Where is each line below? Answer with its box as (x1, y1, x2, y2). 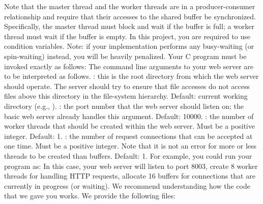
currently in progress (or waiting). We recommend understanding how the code (4, 180, 250, 191)
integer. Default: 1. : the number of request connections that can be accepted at (4, 130, 253, 141)
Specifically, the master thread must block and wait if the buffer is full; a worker (4, 21, 254, 32)
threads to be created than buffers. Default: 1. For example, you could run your (4, 150, 252, 161)
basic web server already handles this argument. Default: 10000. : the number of (4, 110, 254, 121)
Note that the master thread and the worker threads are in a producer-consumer (4, 1, 255, 11)
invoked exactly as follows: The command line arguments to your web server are (4, 61, 254, 71)
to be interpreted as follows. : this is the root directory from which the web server (4, 71, 259, 81)
